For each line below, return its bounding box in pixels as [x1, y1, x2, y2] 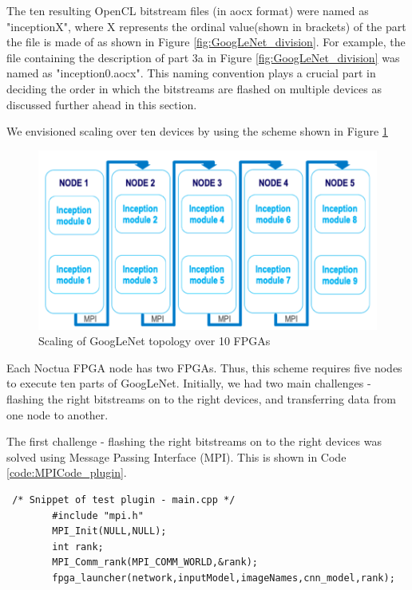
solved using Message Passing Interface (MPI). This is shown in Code [6, 448, 347, 465]
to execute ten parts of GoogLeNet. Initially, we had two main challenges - [6, 375, 371, 391]
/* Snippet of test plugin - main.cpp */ [12, 494, 236, 506]
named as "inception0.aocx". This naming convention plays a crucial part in [6, 65, 376, 81]
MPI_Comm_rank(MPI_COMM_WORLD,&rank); [52, 557, 258, 568]
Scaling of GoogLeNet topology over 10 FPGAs [38, 332, 271, 349]
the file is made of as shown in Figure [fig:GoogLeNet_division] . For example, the [6, 33, 406, 50]
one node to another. [6, 406, 109, 423]
